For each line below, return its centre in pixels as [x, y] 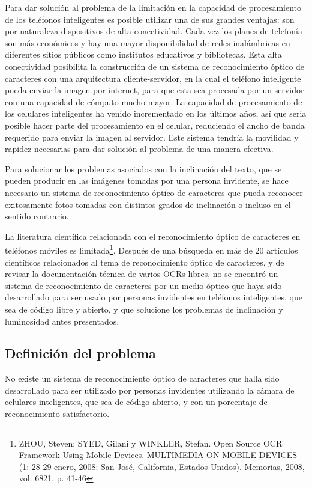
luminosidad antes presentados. [62, 321]
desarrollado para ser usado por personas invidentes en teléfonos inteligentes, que [154, 297]
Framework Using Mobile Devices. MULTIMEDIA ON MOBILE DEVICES [158, 455]
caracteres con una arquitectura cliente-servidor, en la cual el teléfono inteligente [153, 78]
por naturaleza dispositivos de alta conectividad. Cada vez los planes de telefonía [154, 31]
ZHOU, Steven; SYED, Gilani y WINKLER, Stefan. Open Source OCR [151, 443]
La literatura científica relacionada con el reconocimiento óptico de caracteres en [153, 236]
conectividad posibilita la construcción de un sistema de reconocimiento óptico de [154, 66]
